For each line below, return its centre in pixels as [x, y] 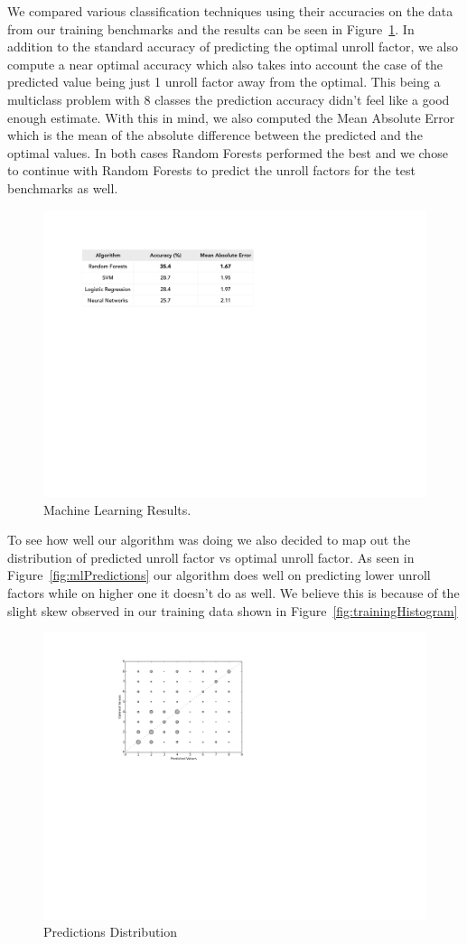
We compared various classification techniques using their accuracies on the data [230, 11]
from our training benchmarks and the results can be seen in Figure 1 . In [211, 28]
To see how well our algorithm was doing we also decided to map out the [209, 540]
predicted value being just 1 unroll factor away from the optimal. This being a [224, 82]
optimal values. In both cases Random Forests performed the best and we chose [228, 152]
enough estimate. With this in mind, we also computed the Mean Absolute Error [231, 117]
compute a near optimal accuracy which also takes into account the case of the [225, 64]
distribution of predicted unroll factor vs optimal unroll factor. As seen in [211, 557]
